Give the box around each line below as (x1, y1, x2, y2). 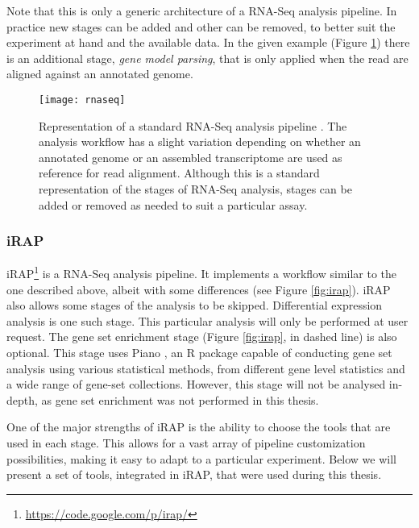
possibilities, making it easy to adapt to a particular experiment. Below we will (6, 450, 396, 467)
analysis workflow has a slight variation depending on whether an (39, 133, 361, 150)
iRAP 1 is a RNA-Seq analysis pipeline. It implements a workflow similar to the (6, 263, 397, 282)
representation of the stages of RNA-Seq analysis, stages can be (39, 181, 352, 197)
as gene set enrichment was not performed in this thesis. (41, 391, 319, 408)
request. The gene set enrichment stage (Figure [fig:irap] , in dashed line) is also (6, 328, 397, 345)
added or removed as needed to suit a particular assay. (39, 196, 308, 213)
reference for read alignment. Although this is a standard (39, 164, 320, 181)
